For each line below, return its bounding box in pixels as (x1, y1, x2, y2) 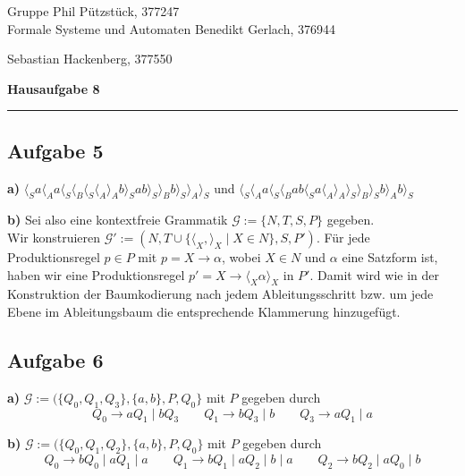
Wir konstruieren (7, 227, 101, 246)
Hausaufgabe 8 (7, 79, 100, 98)
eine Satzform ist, (342, 247, 438, 266)
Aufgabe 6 (7, 345, 104, 373)
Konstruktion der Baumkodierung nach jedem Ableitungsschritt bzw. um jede (7, 285, 434, 303)
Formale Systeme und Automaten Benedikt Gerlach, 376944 (7, 19, 335, 38)
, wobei (221, 247, 261, 266)
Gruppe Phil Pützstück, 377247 (7, 2, 180, 20)
